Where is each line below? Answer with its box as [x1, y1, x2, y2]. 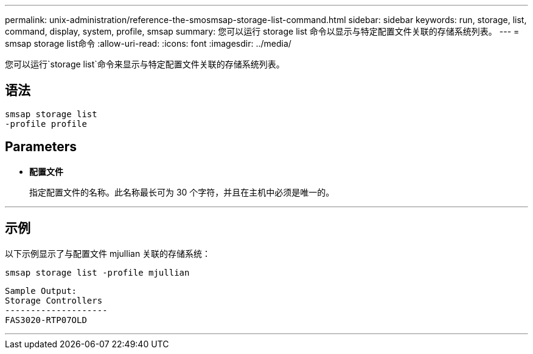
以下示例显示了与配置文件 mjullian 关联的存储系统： [5, 248, 211, 259]
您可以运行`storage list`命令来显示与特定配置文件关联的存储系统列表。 [5, 59, 285, 69]
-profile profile [5, 118, 87, 129]
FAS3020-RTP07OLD [5, 315, 87, 325]
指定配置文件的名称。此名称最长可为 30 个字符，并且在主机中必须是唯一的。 [29, 186, 335, 197]
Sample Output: [5, 285, 77, 296]
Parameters [5, 139, 77, 155]
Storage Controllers [5, 295, 103, 305]
